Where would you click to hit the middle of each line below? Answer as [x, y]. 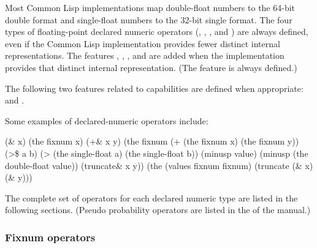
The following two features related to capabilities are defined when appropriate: [154, 88]
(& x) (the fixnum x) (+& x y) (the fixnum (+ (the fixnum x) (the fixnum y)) [152, 141]
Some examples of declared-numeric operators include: [107, 120]
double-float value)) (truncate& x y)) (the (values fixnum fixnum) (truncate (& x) [159, 165]
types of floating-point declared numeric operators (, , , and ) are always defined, [157, 32]
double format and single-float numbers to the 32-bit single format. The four [149, 19]
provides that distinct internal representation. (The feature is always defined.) [151, 67]
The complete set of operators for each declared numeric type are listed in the [151, 197]
